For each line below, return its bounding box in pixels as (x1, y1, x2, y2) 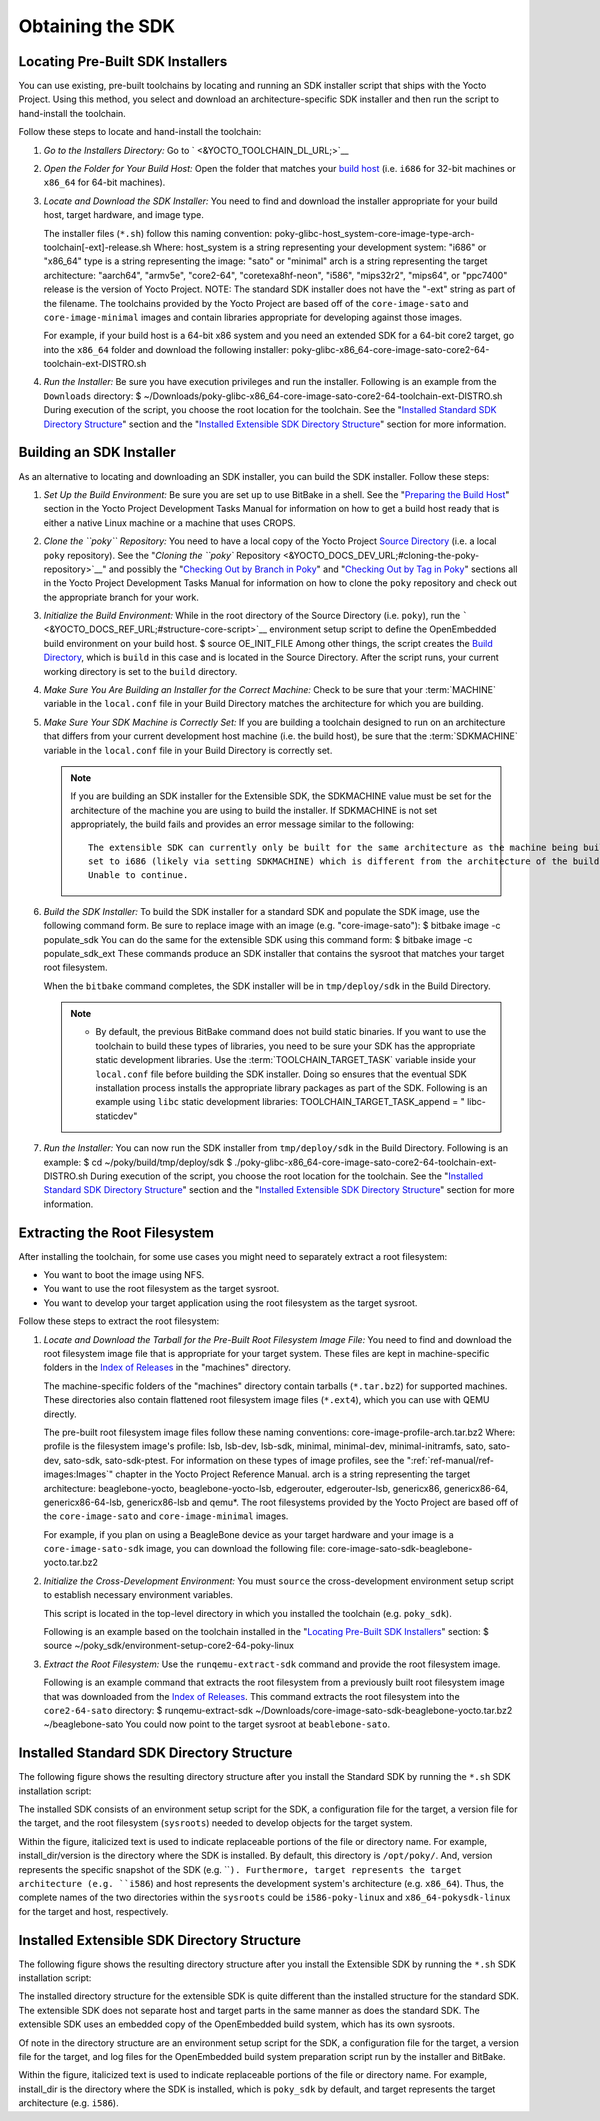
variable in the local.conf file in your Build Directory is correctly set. (43, 744, 333, 756)
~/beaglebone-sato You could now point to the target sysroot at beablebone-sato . (43, 1718, 391, 1730)
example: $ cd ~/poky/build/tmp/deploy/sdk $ (43, 1156, 233, 1168)
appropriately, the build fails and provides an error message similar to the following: (70, 818, 415, 830)
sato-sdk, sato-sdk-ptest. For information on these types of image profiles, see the (63, 1454, 405, 1466)
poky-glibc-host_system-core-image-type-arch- (274, 227, 475, 239)
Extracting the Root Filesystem (18, 1224, 215, 1241)
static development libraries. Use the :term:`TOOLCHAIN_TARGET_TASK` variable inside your (95, 1054, 477, 1066)
